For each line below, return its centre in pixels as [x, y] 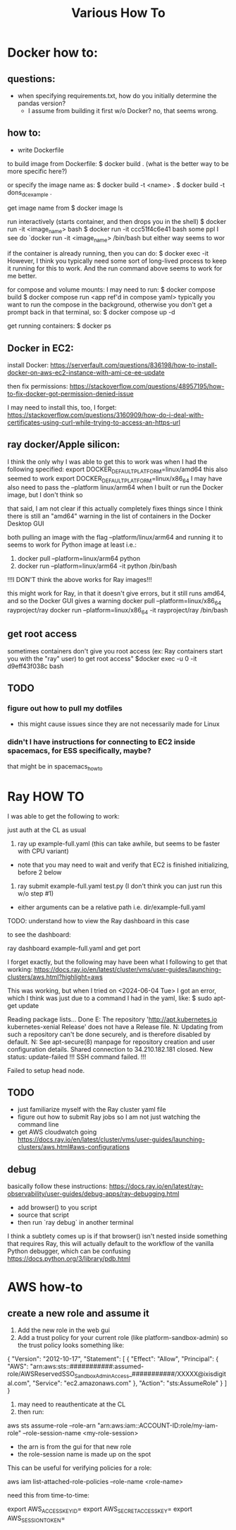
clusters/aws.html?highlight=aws [55, 977]
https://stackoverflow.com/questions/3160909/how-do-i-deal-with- [106, 415]
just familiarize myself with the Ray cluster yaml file [92, 1110]
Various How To [118, 13]
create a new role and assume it [78, 1313]
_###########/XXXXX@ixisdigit [178, 1374]
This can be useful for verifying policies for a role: [80, 1468]
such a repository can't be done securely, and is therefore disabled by [109, 1034]
